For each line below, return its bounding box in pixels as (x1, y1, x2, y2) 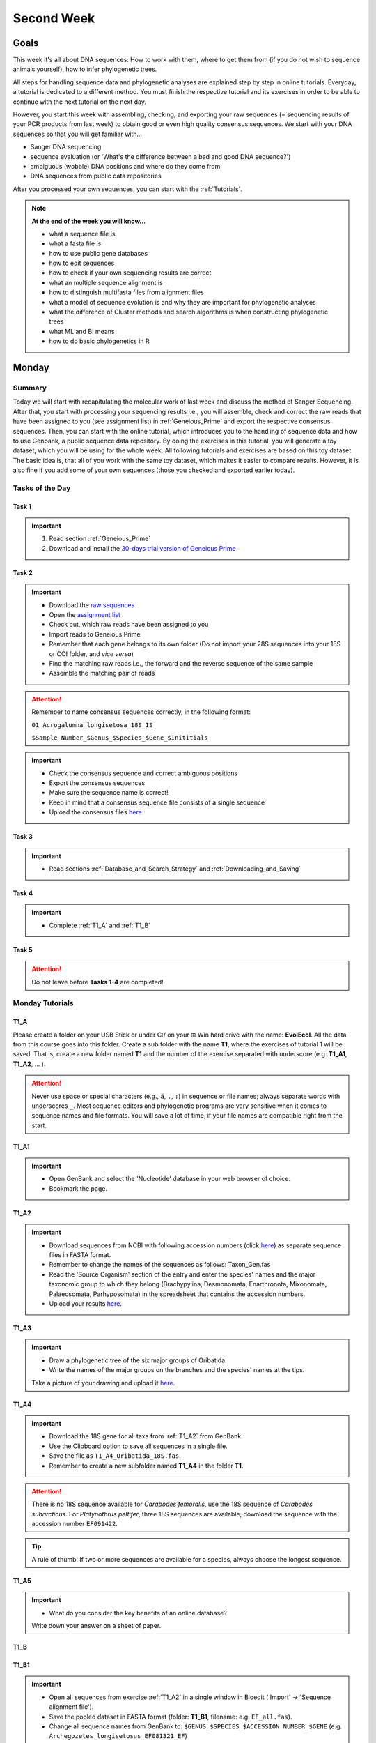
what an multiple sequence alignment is (49, 278, 163, 287)
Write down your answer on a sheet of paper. (31, 1622, 162, 1630)
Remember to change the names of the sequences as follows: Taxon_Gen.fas (49, 1261, 271, 1269)
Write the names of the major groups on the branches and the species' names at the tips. (49, 1366, 305, 1374)
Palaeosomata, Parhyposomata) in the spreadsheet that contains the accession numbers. (49, 1290, 306, 1298)
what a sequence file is (49, 229, 116, 238)
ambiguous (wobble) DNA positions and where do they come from (30, 162, 221, 170)
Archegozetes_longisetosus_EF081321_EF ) (49, 1732, 187, 1740)
